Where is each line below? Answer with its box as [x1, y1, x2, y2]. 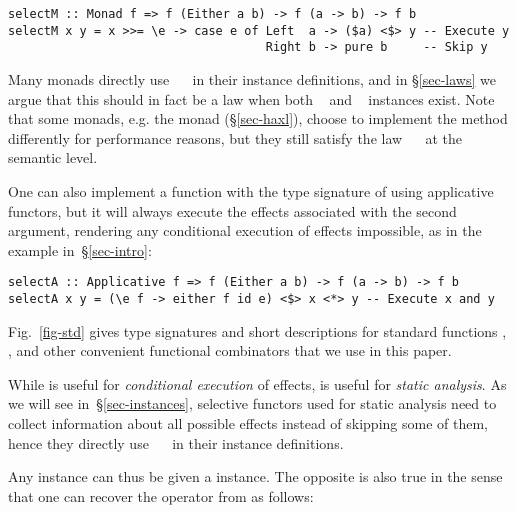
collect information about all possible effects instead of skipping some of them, [8, 413, 488, 433]
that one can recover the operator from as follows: [8, 485, 314, 506]
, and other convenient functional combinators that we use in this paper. [8, 340, 452, 361]
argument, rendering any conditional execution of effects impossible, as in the [8, 220, 482, 241]
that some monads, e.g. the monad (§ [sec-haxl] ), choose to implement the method [8, 108, 508, 129]
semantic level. [8, 147, 98, 168]
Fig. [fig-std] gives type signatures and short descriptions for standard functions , [8, 320, 507, 341]
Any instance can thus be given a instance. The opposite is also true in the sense [8, 466, 503, 487]
